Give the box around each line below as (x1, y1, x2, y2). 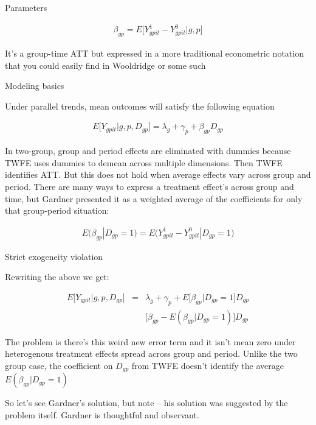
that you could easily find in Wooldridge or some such (5, 58, 206, 71)
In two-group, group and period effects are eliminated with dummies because (5, 144, 291, 157)
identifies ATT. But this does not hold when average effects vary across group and (5, 168, 311, 181)
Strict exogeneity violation (5, 250, 103, 262)
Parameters (5, 1, 47, 13)
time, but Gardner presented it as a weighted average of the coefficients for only (5, 192, 303, 205)
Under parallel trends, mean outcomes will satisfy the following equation (5, 99, 275, 112)
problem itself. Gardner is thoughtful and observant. (5, 408, 199, 421)
